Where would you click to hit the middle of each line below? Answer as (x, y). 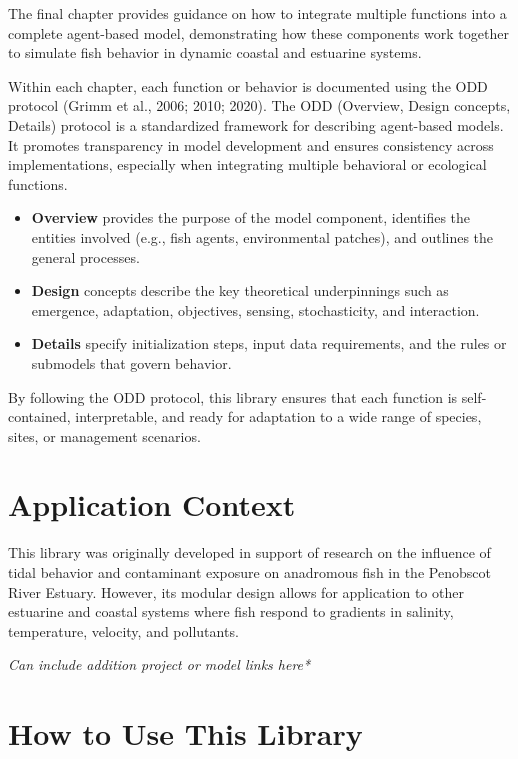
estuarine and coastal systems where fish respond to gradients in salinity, (231, 611)
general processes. (85, 256)
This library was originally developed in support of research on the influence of (249, 552)
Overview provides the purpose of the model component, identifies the (251, 217)
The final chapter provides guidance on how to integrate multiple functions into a (257, 13)
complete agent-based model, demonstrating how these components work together (258, 32)
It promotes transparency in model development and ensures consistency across (251, 144)
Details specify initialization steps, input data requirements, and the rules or (269, 343)
